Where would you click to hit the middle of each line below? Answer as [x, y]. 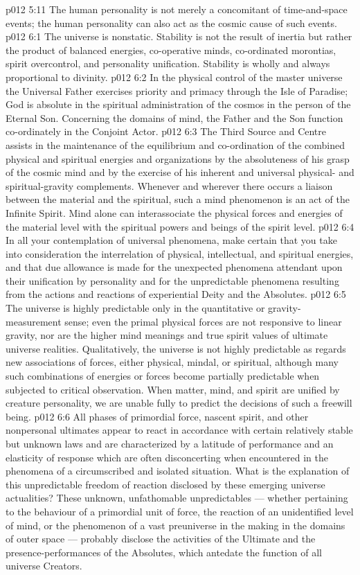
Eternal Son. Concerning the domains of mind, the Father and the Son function [174, 117]
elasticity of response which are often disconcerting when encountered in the [167, 457]
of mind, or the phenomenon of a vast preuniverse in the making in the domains [175, 525]
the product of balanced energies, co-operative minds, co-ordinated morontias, [171, 50]
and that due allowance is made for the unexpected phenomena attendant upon [174, 267]
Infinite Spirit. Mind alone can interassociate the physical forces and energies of [174, 212]
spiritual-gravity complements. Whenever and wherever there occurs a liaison [169, 185]
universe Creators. [44, 566]
